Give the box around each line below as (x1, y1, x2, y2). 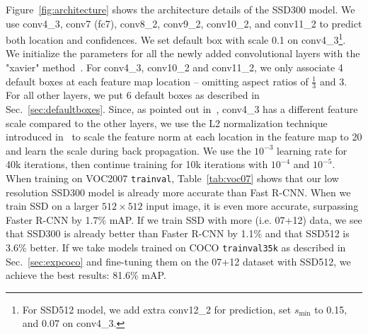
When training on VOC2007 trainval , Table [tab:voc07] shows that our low (6, 171, 339, 186)
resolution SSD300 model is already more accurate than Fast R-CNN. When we (6, 184, 351, 199)
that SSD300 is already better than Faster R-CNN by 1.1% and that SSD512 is (6, 226, 350, 241)
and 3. (319, 73, 347, 88)
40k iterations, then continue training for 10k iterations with (6, 157, 268, 172)
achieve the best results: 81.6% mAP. (6, 268, 166, 282)
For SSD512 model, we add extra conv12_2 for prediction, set (22, 302, 292, 316)
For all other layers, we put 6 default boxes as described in (6, 88, 260, 102)
